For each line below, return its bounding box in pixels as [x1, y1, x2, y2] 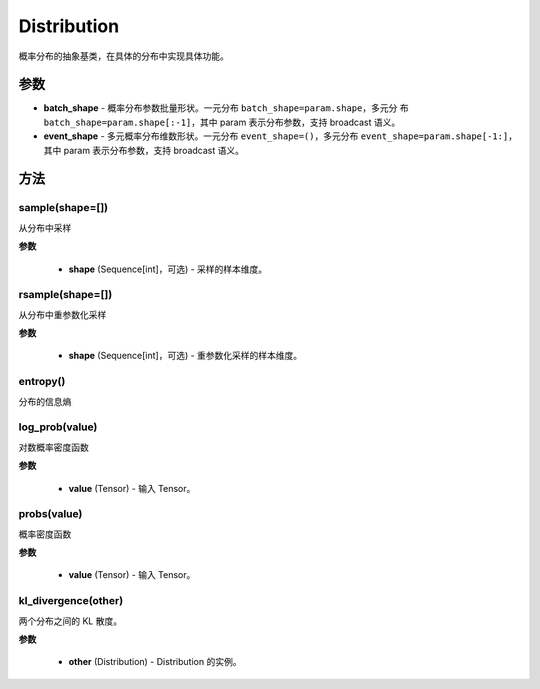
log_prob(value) [18, 420, 98, 434]
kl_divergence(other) [18, 594, 124, 608]
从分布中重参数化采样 [18, 308, 107, 320]
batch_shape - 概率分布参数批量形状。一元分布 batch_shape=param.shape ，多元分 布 [43, 102, 409, 114]
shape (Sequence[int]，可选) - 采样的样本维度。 [68, 263, 268, 275]
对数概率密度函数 [18, 441, 89, 453]
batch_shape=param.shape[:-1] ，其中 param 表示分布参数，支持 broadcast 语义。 [43, 116, 401, 128]
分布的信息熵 [18, 395, 72, 407]
